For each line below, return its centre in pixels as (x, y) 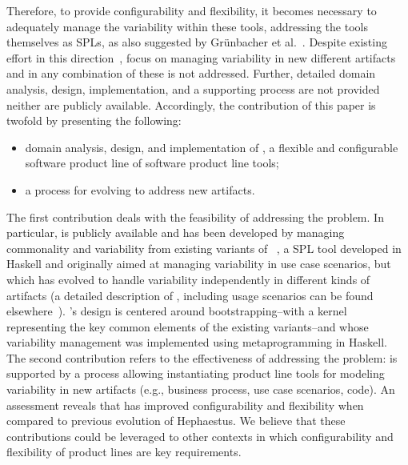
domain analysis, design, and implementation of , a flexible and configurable (212, 147)
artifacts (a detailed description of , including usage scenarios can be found (190, 295)
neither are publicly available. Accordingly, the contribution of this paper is (191, 104)
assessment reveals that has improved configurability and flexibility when (185, 405)
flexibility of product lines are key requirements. (124, 452)
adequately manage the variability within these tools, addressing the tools (187, 26)
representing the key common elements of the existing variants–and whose (188, 326)
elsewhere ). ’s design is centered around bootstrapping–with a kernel (177, 311)
